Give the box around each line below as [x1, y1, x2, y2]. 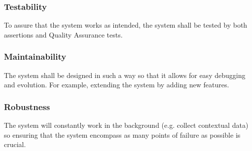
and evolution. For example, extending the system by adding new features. [4, 79, 229, 90]
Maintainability [4, 50, 67, 63]
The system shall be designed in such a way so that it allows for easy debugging [4, 70, 246, 80]
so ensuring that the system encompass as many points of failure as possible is [4, 129, 241, 140]
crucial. [4, 139, 26, 150]
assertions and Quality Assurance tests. [4, 29, 123, 39]
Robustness [4, 100, 50, 113]
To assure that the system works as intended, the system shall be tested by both [4, 20, 248, 30]
